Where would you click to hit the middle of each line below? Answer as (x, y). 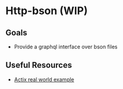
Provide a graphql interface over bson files (66, 47)
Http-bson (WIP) (47, 11)
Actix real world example (44, 79)
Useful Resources (39, 65)
